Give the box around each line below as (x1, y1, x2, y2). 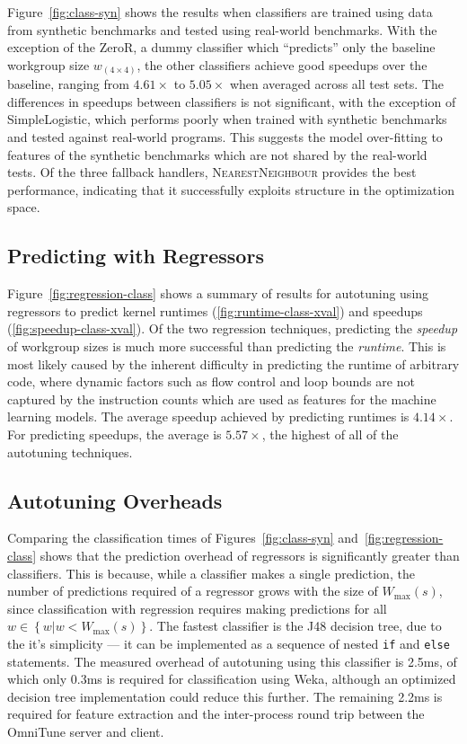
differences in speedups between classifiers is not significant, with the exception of (7, 92, 456, 111)
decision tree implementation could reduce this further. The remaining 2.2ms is (7, 686, 443, 705)
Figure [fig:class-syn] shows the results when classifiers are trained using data (7, 3, 433, 21)
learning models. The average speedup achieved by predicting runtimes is (7, 407, 410, 426)
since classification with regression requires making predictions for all (7, 598, 387, 617)
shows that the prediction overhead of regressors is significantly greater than (40, 545, 460, 564)
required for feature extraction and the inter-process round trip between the (7, 704, 425, 723)
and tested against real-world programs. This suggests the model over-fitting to (7, 128, 443, 146)
